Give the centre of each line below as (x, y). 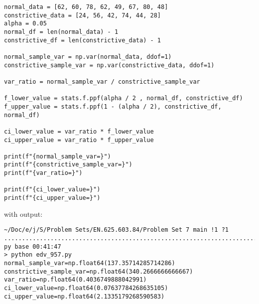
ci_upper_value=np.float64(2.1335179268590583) (84, 296)
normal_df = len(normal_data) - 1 (61, 32)
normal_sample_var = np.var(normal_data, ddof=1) (88, 57)
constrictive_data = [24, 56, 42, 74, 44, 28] (82, 15)
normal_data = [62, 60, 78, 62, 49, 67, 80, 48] (86, 7)
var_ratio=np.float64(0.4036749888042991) (75, 280)
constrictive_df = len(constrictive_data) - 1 (82, 40)
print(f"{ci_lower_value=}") (52, 190)
